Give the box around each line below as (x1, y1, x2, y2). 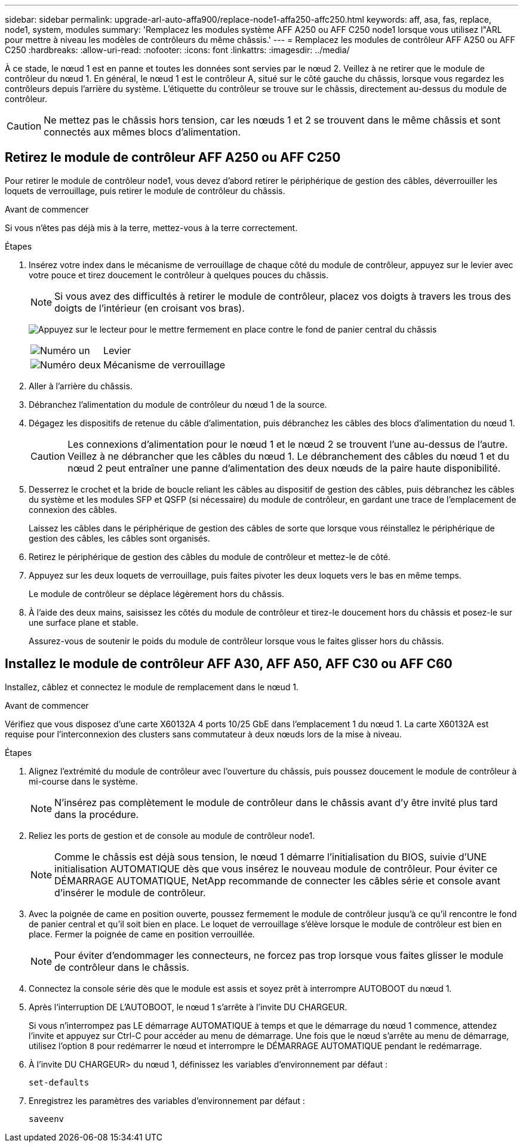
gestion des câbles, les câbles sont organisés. (29, 533, 210, 543)
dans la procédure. (54, 808, 139, 820)
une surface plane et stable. (29, 617, 139, 628)
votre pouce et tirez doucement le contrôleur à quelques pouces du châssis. (29, 269, 328, 280)
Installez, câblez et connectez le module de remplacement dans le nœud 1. (5, 681, 299, 692)
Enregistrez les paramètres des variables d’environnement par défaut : (29, 1095, 305, 1106)
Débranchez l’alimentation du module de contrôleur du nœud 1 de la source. (29, 399, 327, 410)
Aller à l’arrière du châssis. (29, 380, 133, 391)
